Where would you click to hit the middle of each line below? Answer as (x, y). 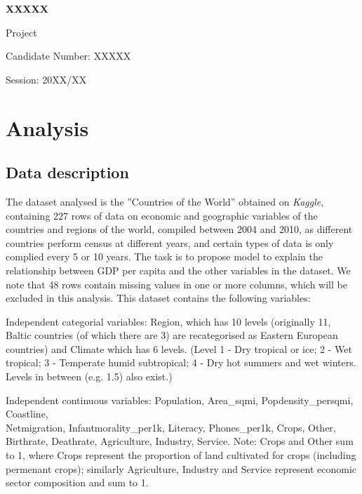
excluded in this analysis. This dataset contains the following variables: (158, 298)
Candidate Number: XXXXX (68, 56)
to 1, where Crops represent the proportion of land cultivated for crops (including (181, 455)
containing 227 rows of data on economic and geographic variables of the (162, 215)
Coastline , (27, 414)
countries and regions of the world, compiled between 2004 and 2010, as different (179, 229)
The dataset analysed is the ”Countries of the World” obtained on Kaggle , (165, 201)
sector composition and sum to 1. (77, 482)
